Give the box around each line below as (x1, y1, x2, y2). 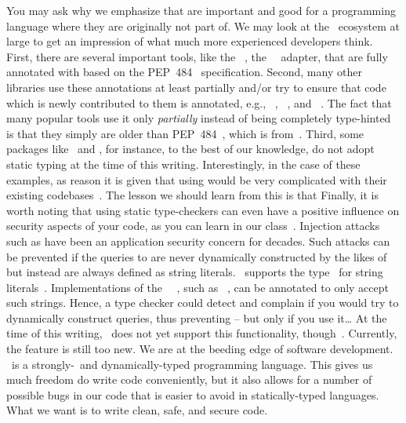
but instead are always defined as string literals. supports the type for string (6, 264, 383, 280)
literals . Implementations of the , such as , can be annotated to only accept (6, 279, 389, 295)
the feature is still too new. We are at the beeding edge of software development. (6, 341, 393, 357)
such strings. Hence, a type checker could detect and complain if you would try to (6, 294, 399, 311)
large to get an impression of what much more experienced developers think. (6, 33, 373, 49)
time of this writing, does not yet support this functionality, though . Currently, (6, 325, 397, 341)
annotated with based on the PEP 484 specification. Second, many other (6, 64, 362, 80)
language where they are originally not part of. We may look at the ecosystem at (6, 17, 400, 34)
